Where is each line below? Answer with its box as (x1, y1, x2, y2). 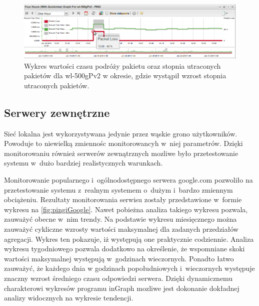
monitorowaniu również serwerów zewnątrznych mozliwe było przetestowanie (4, 147, 238, 158)
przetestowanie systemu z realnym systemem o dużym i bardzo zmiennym (4, 184, 233, 195)
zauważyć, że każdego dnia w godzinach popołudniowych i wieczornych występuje (4, 263, 255, 273)
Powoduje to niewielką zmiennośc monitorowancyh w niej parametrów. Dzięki (4, 138, 243, 148)
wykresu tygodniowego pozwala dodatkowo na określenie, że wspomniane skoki (4, 243, 245, 254)
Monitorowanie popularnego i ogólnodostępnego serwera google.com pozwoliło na (4, 175, 253, 185)
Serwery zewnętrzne (4, 104, 110, 120)
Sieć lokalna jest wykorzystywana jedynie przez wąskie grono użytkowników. (4, 128, 237, 138)
